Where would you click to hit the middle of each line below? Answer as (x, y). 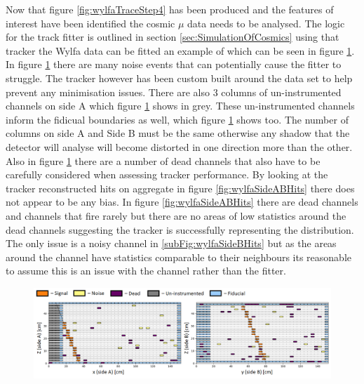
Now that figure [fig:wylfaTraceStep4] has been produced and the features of (170, 9)
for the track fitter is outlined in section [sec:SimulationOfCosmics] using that (173, 37)
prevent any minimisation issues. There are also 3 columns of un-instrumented (174, 92)
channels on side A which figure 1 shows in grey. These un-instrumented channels (180, 106)
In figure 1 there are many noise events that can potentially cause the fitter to (174, 64)
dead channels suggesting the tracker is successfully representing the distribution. (180, 229)
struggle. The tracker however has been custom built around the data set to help (179, 78)
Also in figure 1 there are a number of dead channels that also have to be (163, 160)
